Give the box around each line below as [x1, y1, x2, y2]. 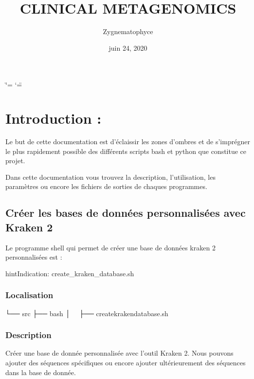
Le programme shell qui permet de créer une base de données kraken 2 [5, 242, 216, 252]
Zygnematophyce [103, 26, 153, 37]
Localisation [5, 289, 54, 301]
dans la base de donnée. [5, 367, 76, 377]
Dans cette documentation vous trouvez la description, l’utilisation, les [5, 171, 216, 182]
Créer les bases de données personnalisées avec [5, 205, 246, 220]
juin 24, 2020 [109, 42, 147, 53]
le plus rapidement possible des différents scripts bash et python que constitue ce [5, 146, 247, 156]
